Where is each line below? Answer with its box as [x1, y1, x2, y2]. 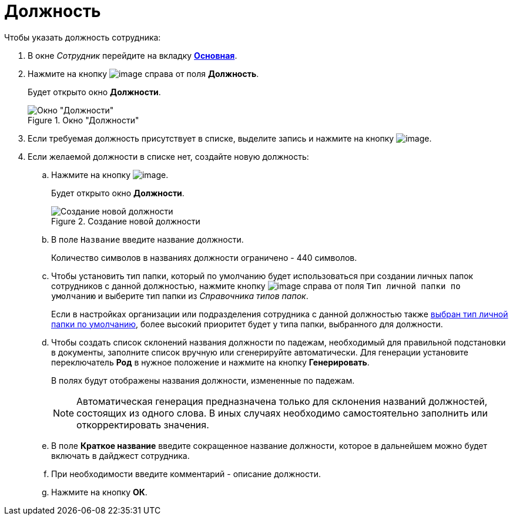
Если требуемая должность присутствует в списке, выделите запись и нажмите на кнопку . [28, 133, 432, 143]
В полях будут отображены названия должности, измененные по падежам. [51, 375, 355, 385]
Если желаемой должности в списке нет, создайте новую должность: [28, 151, 309, 162]
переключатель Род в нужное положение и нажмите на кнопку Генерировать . [51, 357, 370, 367]
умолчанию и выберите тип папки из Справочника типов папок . [51, 290, 309, 301]
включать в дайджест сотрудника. [51, 450, 190, 461]
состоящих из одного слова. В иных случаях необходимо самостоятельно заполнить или [76, 407, 488, 419]
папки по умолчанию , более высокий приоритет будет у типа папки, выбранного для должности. [51, 318, 443, 329]
